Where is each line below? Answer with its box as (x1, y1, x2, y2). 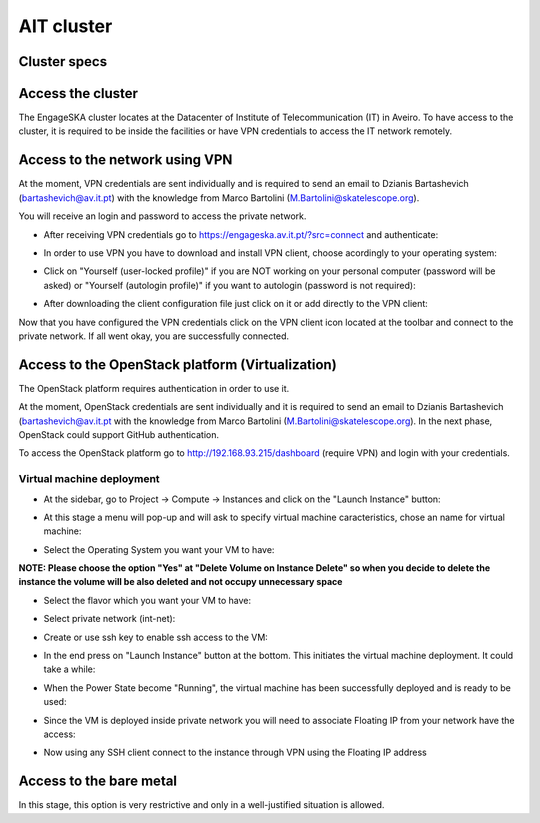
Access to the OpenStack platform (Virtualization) (18, 356, 337, 373)
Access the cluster (18, 85, 139, 102)
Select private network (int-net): (43, 613, 176, 625)
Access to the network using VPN (18, 151, 233, 169)
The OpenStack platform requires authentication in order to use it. (18, 382, 290, 394)
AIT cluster (18, 15, 113, 37)
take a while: (43, 663, 96, 675)
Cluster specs (18, 53, 108, 70)
